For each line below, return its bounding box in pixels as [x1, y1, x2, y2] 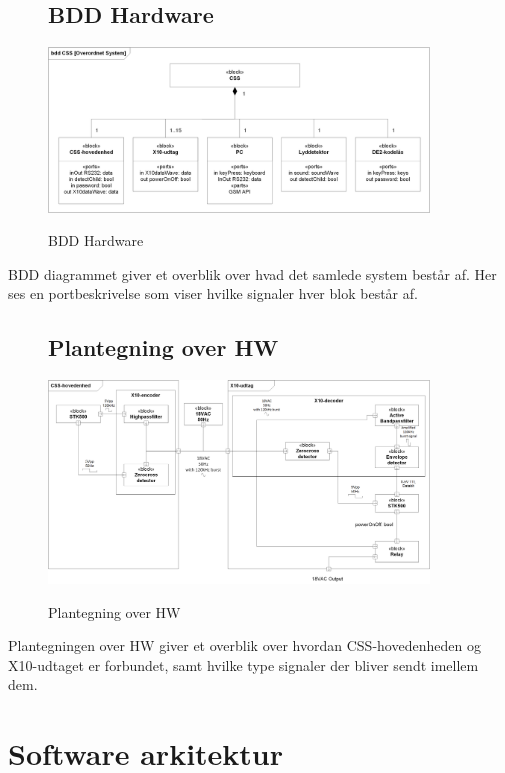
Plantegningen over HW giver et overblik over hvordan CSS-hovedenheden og [8, 635, 481, 656]
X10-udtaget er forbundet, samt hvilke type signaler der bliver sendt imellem [8, 654, 479, 675]
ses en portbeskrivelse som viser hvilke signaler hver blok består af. [8, 283, 418, 304]
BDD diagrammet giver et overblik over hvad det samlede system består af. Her [8, 263, 497, 284]
